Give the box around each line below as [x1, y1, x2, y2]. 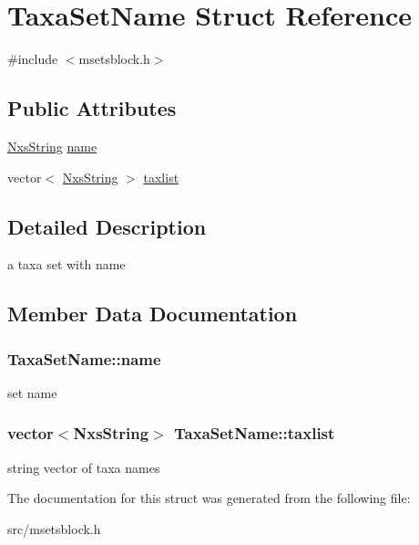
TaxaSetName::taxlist [174, 422, 335, 445]
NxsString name [7, 136, 97, 155]
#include [7, 49, 58, 68]
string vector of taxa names [7, 457, 160, 477]
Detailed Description [7, 212, 207, 240]
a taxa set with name [7, 255, 126, 274]
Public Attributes [7, 94, 177, 122]
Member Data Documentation [7, 299, 298, 328]
